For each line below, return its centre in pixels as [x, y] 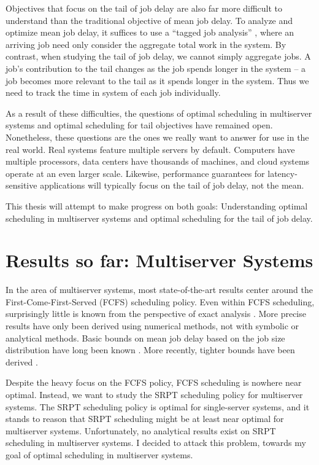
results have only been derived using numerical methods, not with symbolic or [152, 326]
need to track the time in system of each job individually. [113, 92]
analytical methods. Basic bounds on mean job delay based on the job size [145, 338]
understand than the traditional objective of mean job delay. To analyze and [149, 20]
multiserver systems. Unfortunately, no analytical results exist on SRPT [141, 430]
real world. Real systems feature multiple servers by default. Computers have [150, 149]
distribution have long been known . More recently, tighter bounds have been [150, 350]
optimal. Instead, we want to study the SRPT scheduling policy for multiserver [154, 394]
